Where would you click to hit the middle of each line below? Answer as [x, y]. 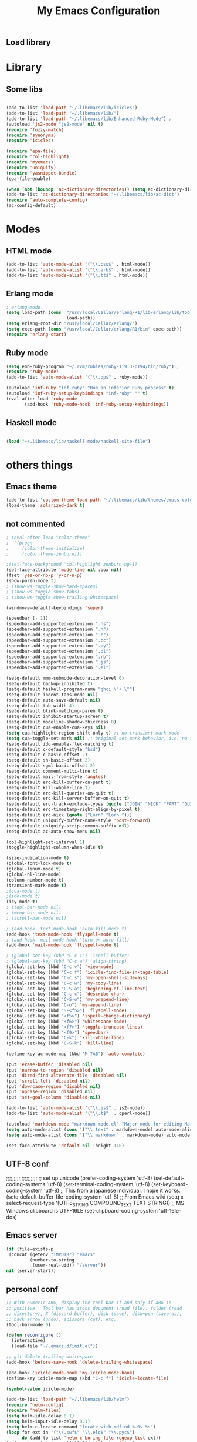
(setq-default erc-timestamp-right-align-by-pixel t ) [73, 810]
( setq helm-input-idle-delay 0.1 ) [48, 1421]
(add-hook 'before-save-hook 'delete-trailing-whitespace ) [80, 1362]
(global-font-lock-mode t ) [39, 864]
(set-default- [169, 1178]
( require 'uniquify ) [31, 168]
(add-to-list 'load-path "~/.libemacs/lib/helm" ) [68, 1400]
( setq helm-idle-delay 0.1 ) [40, 1416]
